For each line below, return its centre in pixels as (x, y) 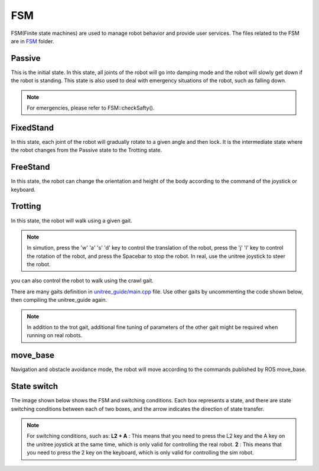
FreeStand (30, 167)
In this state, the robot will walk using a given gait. (71, 220)
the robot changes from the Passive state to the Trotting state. (87, 150)
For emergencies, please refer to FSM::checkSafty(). (91, 108)
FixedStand (32, 128)
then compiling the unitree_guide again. (59, 300)
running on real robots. (55, 335)
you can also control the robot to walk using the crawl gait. (82, 280)
